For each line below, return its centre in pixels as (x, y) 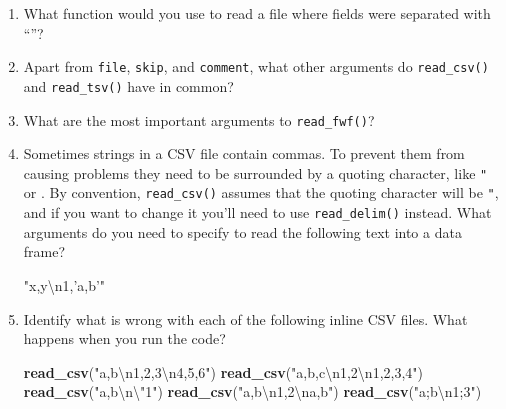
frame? (44, 251)
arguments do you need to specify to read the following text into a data (242, 231)
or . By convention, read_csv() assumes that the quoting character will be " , (261, 192)
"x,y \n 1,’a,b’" (64, 284)
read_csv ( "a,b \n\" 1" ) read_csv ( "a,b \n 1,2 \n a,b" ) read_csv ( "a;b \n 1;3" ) (252, 391)
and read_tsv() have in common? (128, 85)
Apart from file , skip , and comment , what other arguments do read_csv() (256, 66)
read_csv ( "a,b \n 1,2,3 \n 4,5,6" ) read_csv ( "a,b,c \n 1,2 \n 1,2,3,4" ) (223, 371)
